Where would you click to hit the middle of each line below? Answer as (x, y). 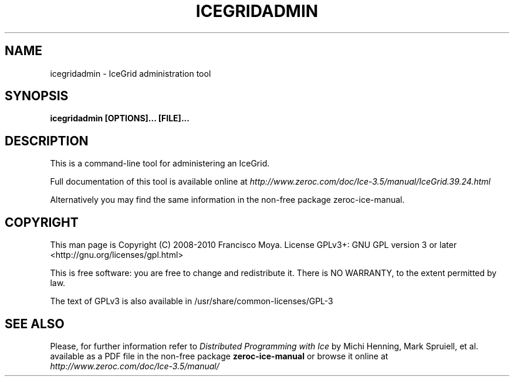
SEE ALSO (35, 324)
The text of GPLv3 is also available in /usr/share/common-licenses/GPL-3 (192, 301)
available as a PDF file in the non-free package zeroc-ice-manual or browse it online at (219, 356)
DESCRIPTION (47, 141)
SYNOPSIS (37, 96)
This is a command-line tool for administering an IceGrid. (160, 164)
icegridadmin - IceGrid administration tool (131, 73)
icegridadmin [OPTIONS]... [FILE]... (120, 118)
